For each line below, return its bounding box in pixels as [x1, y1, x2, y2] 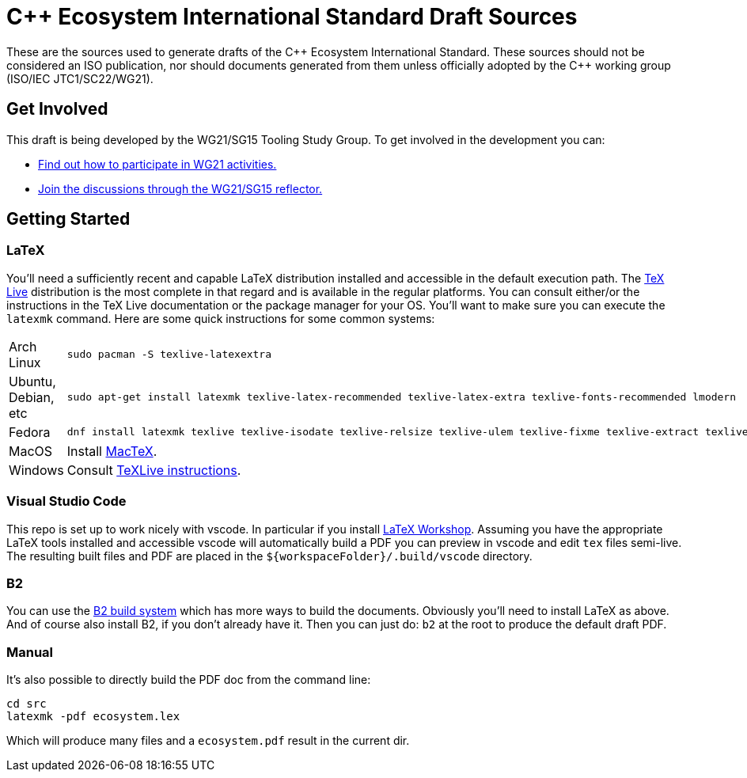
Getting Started [6, 209, 131, 230]
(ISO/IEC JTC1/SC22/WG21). [6, 71, 154, 85]
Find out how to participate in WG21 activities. [38, 157, 277, 171]
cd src [6, 697, 47, 711]
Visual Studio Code [6, 493, 127, 510]
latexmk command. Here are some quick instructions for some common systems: [6, 311, 435, 325]
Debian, [9, 389, 55, 405]
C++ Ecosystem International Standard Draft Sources [6, 3, 578, 30]
